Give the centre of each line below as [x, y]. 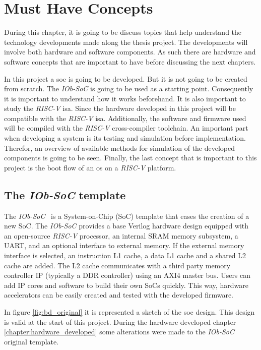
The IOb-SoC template [65, 194]
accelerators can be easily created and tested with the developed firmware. [119, 295]
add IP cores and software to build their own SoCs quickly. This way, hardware [126, 285]
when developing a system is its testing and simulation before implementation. [125, 138]
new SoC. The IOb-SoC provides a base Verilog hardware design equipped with [126, 226]
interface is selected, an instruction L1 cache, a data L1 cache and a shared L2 [125, 255]
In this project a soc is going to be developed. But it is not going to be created [126, 78]
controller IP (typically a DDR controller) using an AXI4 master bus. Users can [127, 275]
